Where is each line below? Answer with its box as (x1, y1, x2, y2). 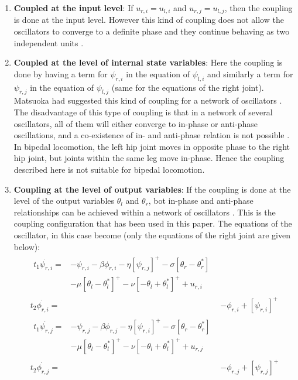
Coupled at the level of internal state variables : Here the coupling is (13, 56, 283, 69)
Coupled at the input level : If (13, 2, 133, 13)
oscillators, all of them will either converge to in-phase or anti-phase (13, 117, 258, 129)
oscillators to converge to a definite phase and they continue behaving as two (13, 25, 290, 37)
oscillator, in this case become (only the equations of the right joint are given (13, 228, 290, 241)
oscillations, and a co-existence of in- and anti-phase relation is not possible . (13, 129, 290, 141)
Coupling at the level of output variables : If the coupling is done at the (13, 183, 291, 195)
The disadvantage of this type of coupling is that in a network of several (13, 106, 273, 118)
